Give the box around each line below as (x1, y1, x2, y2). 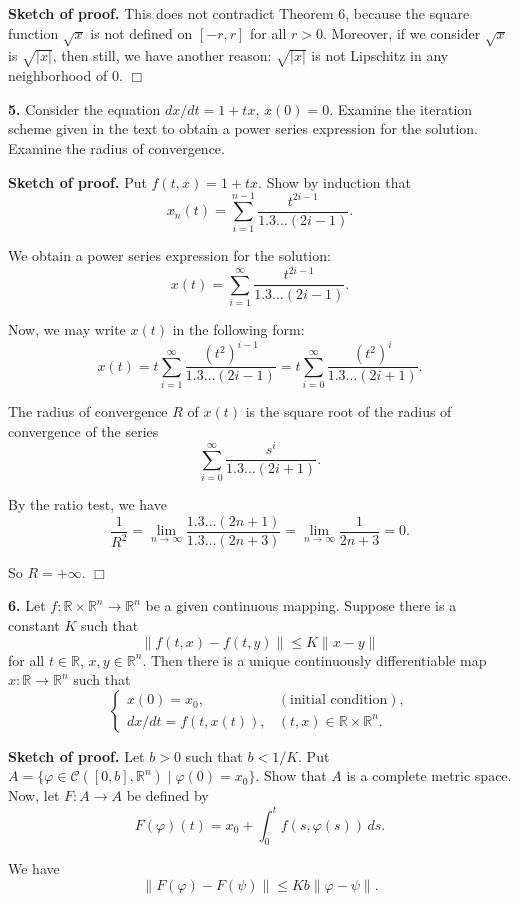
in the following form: (172, 319, 305, 340)
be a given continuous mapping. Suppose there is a (145, 595, 457, 616)
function (8, 22, 59, 43)
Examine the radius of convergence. (8, 137, 225, 158)
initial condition (290, 693, 388, 708)
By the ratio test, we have (8, 494, 167, 515)
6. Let (8, 595, 46, 616)
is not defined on (90, 22, 193, 43)
